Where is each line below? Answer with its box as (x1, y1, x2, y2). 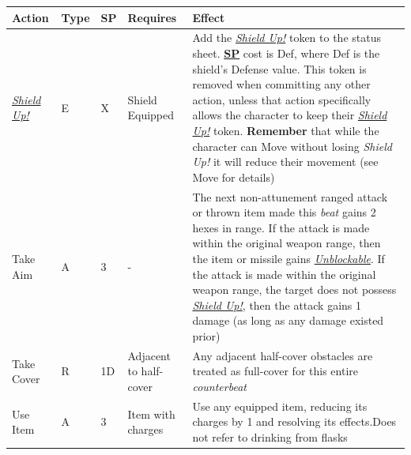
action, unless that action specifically (192, 91, 371, 107)
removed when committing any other (192, 76, 371, 92)
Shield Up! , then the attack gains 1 (192, 296, 362, 313)
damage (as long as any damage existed (192, 312, 384, 329)
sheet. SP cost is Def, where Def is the (192, 44, 380, 61)
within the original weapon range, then (192, 235, 381, 251)
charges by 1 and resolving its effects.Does (192, 413, 397, 430)
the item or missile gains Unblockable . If (192, 250, 385, 266)
